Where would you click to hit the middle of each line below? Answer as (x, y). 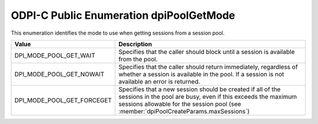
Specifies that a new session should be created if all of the (200, 89)
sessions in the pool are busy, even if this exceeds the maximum (208, 96)
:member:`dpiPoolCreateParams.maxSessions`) (184, 111)
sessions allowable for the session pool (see (180, 104)
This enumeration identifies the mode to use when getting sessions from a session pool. (118, 33)
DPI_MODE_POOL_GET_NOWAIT (59, 74)
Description (135, 44)
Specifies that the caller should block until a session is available (207, 52)
